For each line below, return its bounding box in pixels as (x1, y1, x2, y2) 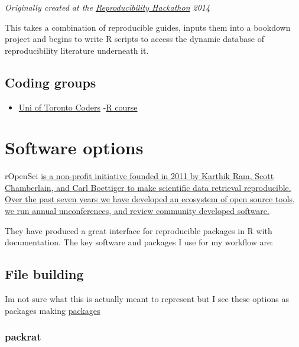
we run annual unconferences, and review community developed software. (5, 205, 269, 217)
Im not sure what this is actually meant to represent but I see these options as (5, 293, 289, 305)
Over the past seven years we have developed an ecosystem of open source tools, (5, 193, 295, 205)
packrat (5, 329, 41, 344)
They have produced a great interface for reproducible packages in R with (5, 224, 272, 236)
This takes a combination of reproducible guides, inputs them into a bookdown (5, 21, 291, 33)
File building (5, 265, 84, 283)
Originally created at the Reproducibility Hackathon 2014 (5, 1, 210, 13)
